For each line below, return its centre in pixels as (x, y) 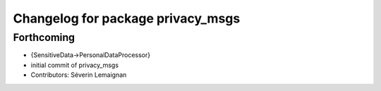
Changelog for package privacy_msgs (127, 18)
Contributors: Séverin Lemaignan (79, 75)
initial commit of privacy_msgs (75, 65)
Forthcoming (44, 37)
